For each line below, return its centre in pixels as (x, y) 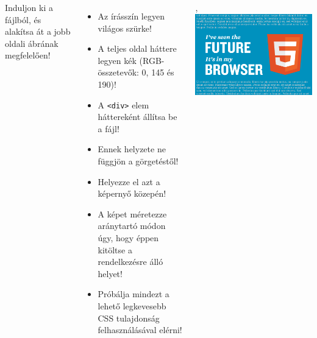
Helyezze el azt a (129, 181)
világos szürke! (125, 28)
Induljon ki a (29, 7)
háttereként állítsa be (137, 117)
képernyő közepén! (132, 193)
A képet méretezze (132, 213)
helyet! (110, 273)
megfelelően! (28, 55)
